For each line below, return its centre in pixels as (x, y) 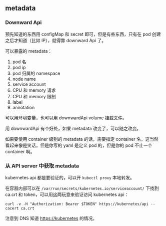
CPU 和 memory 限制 (34, 96)
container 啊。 (20, 151)
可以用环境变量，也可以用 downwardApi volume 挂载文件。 (66, 118)
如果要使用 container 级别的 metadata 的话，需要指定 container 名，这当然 (82, 139)
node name (24, 79)
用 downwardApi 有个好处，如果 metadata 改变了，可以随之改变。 (73, 128)
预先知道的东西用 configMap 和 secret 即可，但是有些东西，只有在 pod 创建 (83, 34)
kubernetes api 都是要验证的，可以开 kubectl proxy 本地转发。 (70, 177)
